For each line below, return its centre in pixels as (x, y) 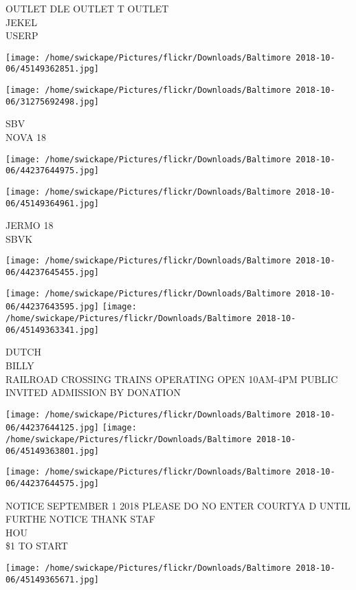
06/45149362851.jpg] (53, 69)
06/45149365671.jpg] (53, 579)
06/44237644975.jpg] (53, 171)
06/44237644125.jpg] (53, 428)
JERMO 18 (30, 225)
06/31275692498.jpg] (53, 101)
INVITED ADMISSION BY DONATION (93, 392)
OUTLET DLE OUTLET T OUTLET (87, 8)
